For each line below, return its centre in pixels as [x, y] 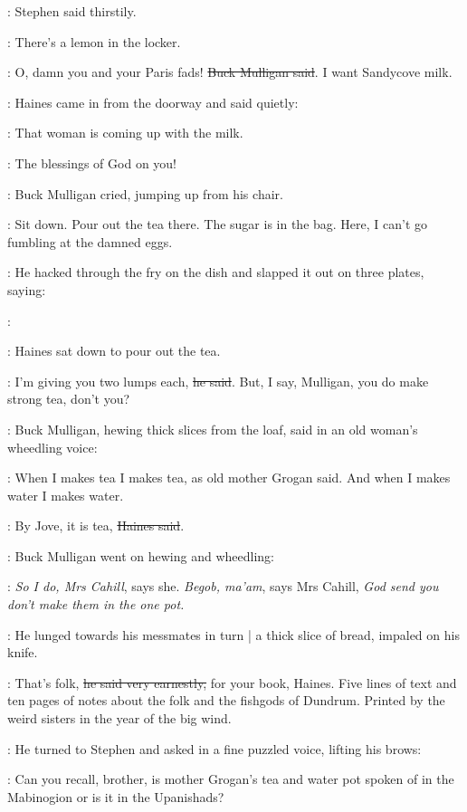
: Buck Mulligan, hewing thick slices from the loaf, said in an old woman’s [213, 429]
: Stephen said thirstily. [72, 11]
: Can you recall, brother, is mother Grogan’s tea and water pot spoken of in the [231, 779]
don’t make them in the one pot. [96, 604]
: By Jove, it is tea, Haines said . [96, 525]
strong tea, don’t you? [69, 399]
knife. [23, 652]
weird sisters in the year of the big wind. [119, 718]
